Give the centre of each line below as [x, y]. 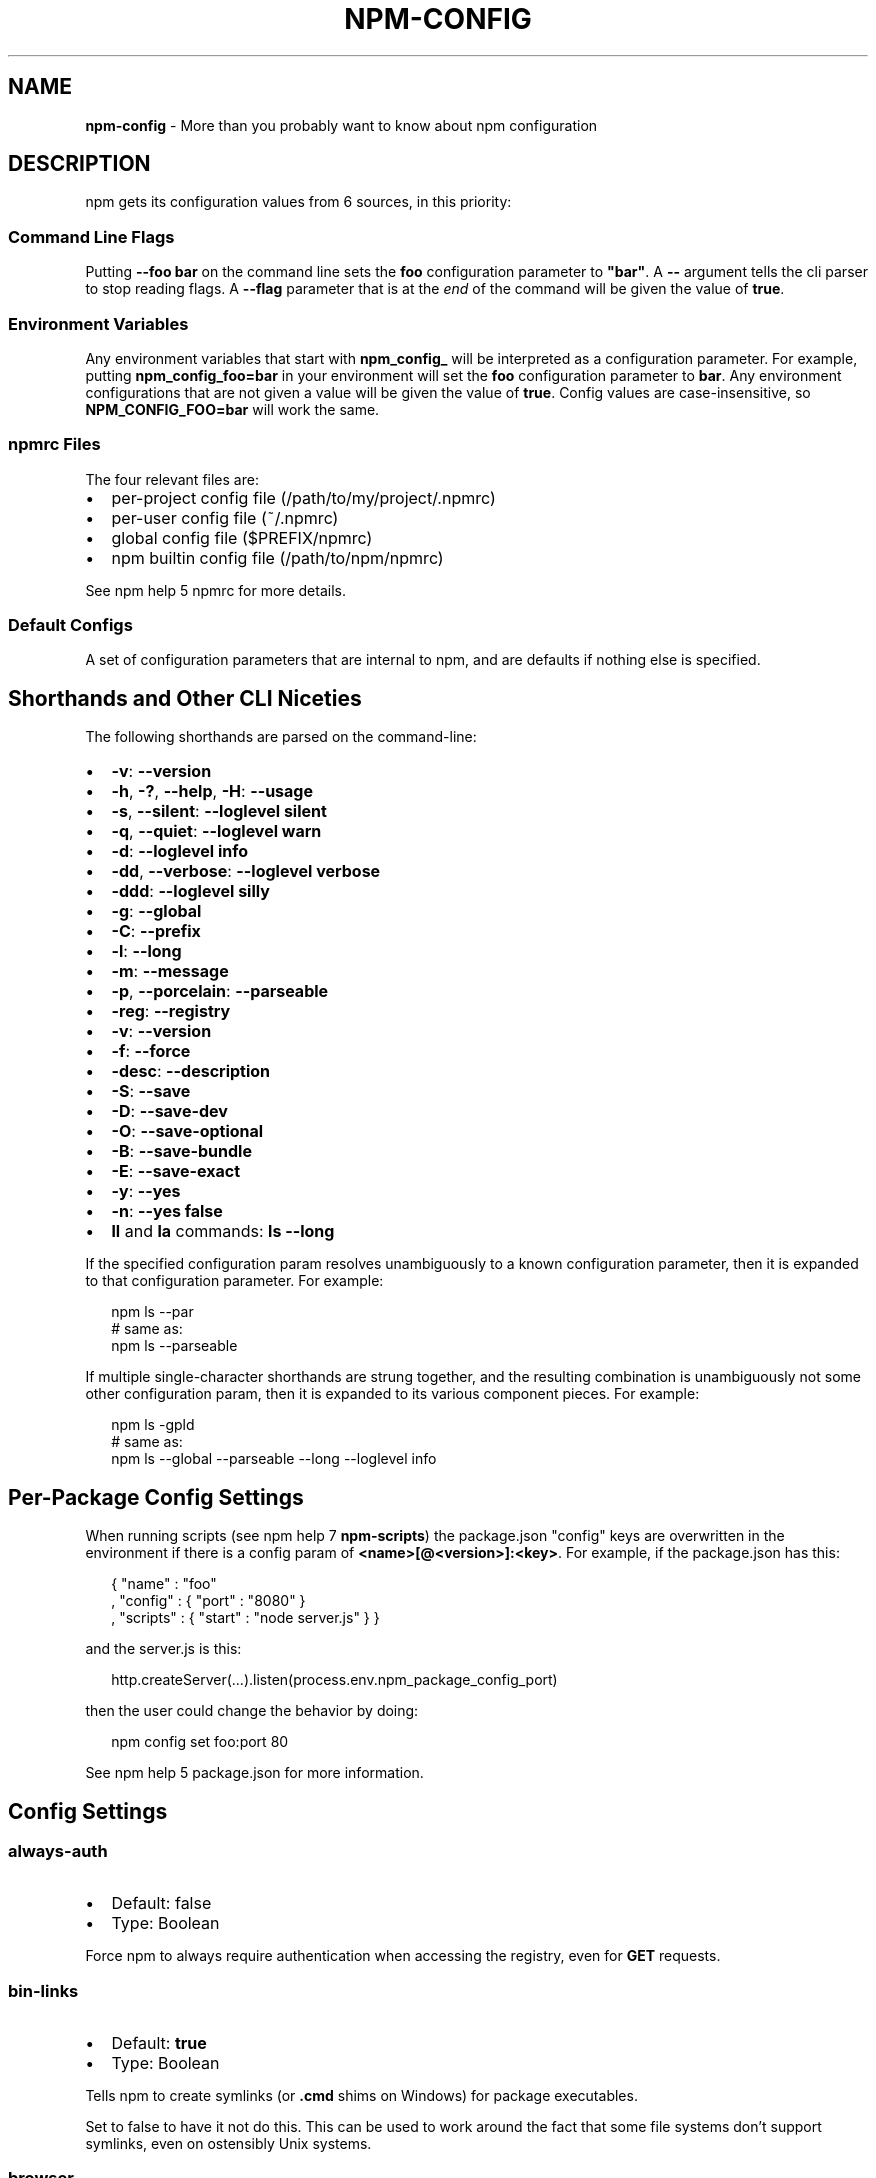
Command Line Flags [91, 236]
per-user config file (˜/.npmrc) [225, 517]
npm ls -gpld [153, 1425]
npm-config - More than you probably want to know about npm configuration [341, 125]
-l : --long [146, 951]
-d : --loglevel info [180, 851]
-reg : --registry [171, 1011]
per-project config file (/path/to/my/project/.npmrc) [303, 497]
